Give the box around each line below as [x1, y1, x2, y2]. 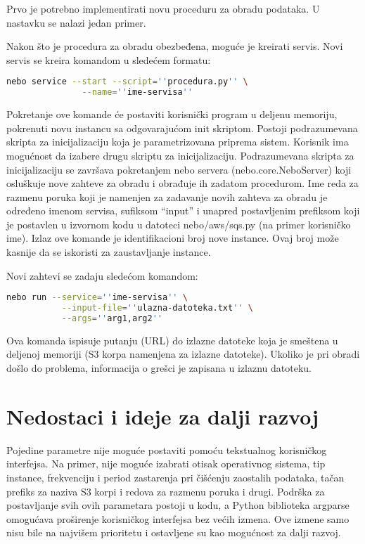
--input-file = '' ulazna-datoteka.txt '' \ [61, 303, 253, 313]
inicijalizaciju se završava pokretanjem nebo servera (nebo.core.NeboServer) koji [6, 162, 352, 176]
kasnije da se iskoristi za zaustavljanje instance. [6, 245, 211, 259]
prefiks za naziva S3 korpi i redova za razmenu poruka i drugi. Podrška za [6, 484, 325, 498]
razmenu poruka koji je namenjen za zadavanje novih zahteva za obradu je [6, 189, 328, 204]
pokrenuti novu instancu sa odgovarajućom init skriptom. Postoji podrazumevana [6, 120, 358, 135]
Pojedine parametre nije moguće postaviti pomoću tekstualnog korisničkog [6, 442, 327, 457]
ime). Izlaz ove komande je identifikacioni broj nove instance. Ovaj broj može [6, 231, 339, 245]
